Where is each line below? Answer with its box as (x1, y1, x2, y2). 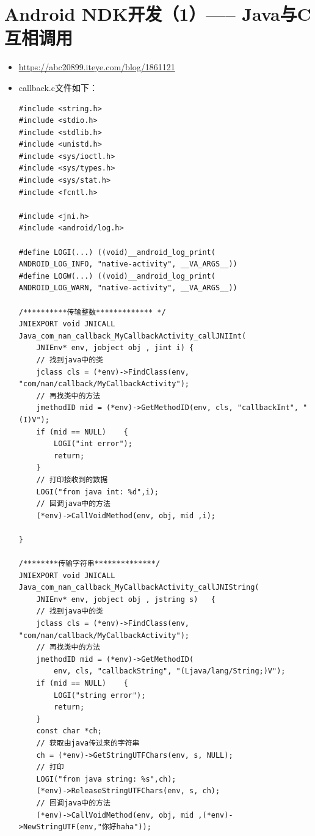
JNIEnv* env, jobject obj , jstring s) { (36, 595, 215, 604)
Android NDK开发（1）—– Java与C (4, 1, 311, 26)
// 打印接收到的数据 (36, 475, 108, 484)
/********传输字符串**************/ (18, 559, 161, 568)
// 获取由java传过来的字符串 (36, 738, 140, 747)
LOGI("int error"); (54, 439, 132, 449)
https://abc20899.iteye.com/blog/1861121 (18, 61, 175, 73)
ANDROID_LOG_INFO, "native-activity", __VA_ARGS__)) (18, 260, 237, 269)
